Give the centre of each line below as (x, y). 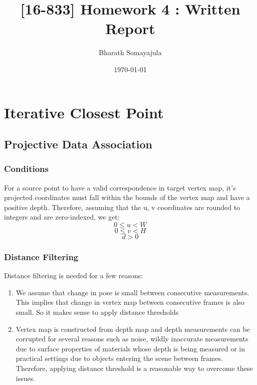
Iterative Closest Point (84, 112)
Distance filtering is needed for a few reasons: (74, 275)
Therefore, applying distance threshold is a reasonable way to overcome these (134, 368)
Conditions (26, 169)
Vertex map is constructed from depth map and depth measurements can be (133, 329)
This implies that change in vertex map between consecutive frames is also (130, 302)
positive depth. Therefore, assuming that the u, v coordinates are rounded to (122, 207)
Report (130, 28)
